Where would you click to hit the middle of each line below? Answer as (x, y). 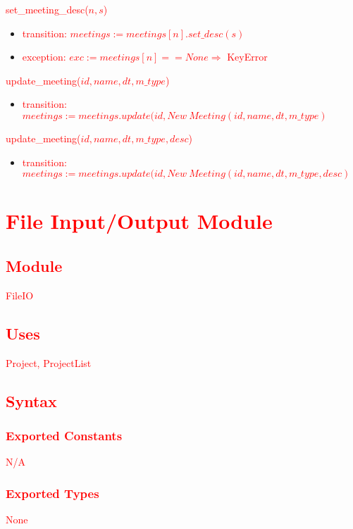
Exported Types (52, 493)
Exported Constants (64, 435)
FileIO (20, 295)
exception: (44, 57)
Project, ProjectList (49, 362)
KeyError (247, 57)
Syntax (31, 400)
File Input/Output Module (139, 221)
